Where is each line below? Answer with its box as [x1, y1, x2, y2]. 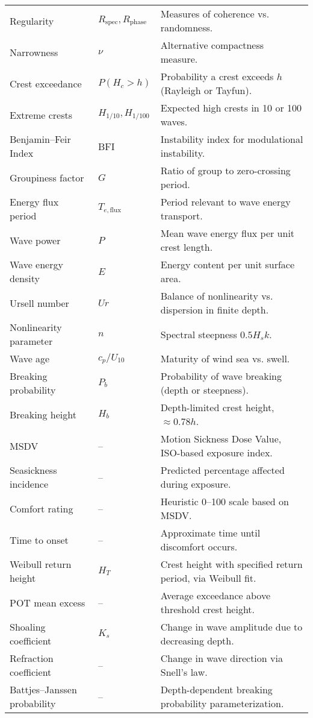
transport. [160, 209, 203, 222]
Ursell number [10, 295, 69, 310]
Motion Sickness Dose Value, [160, 432, 282, 446]
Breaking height [10, 407, 76, 421]
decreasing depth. [160, 634, 234, 647]
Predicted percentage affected [160, 463, 285, 477]
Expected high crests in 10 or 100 [160, 101, 302, 115]
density [10, 271, 40, 285]
